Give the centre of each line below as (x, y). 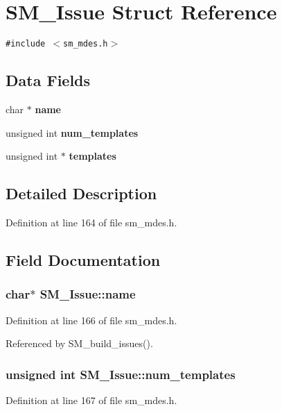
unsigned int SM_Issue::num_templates (121, 374)
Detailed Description (81, 193)
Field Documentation (83, 259)
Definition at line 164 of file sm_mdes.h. (91, 222)
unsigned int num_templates (72, 132)
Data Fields (48, 80)
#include (26, 44)
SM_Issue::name (88, 294)
